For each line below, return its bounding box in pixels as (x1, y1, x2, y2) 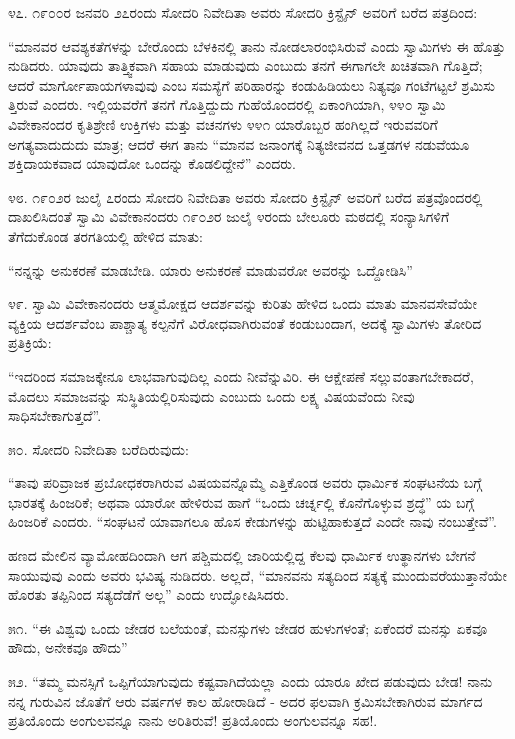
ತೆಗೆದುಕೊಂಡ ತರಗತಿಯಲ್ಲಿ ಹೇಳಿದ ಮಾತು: (8, 225, 203, 246)
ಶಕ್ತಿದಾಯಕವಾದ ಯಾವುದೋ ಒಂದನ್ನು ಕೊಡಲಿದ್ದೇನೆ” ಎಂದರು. (8, 153, 296, 174)
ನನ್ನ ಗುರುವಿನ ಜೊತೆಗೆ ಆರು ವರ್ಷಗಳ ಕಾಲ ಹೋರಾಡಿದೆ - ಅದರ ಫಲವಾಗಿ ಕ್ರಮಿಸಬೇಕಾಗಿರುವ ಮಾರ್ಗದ (8, 690, 483, 711)
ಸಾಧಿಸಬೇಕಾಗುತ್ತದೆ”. (8, 405, 102, 426)
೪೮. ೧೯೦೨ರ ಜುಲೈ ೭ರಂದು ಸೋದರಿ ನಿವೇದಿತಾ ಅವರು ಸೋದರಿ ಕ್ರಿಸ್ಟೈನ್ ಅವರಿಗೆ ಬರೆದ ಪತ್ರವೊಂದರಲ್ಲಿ (8, 186, 483, 207)
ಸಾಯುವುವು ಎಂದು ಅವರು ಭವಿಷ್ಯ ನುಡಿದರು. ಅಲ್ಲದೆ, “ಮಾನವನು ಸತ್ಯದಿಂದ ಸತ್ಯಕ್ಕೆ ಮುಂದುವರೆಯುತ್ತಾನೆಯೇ (8, 564, 507, 585)
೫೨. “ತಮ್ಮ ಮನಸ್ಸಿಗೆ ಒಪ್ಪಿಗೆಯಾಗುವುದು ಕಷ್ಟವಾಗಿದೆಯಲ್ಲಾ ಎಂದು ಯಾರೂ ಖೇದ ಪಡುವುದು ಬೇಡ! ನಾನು (8, 671, 493, 692)
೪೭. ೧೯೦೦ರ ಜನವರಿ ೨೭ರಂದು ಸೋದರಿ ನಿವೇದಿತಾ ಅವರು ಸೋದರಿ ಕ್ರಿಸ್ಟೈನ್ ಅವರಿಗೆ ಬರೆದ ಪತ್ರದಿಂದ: (8, 2, 478, 22)
